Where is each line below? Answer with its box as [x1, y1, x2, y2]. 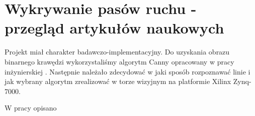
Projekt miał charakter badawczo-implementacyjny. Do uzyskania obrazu [5, 46, 230, 57]
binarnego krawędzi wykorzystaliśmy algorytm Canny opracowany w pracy [5, 56, 234, 66]
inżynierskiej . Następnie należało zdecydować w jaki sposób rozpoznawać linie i [5, 66, 250, 76]
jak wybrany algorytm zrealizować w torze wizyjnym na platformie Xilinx [5, 76, 231, 86]
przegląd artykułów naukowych [5, 17, 224, 38]
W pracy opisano [5, 102, 57, 113]
